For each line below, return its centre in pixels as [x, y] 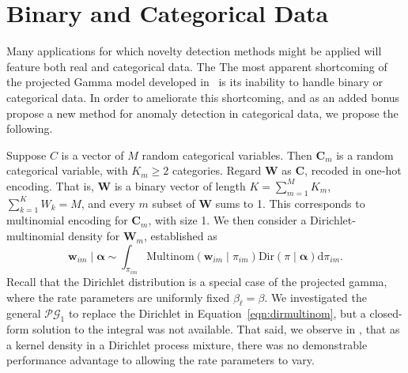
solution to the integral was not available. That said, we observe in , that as [216, 329]
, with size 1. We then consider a [227, 220]
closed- [386, 313]
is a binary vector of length [180, 185]
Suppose [26, 154]
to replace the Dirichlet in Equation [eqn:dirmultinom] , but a [217, 313]
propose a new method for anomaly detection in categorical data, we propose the [202, 113]
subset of [174, 203]
